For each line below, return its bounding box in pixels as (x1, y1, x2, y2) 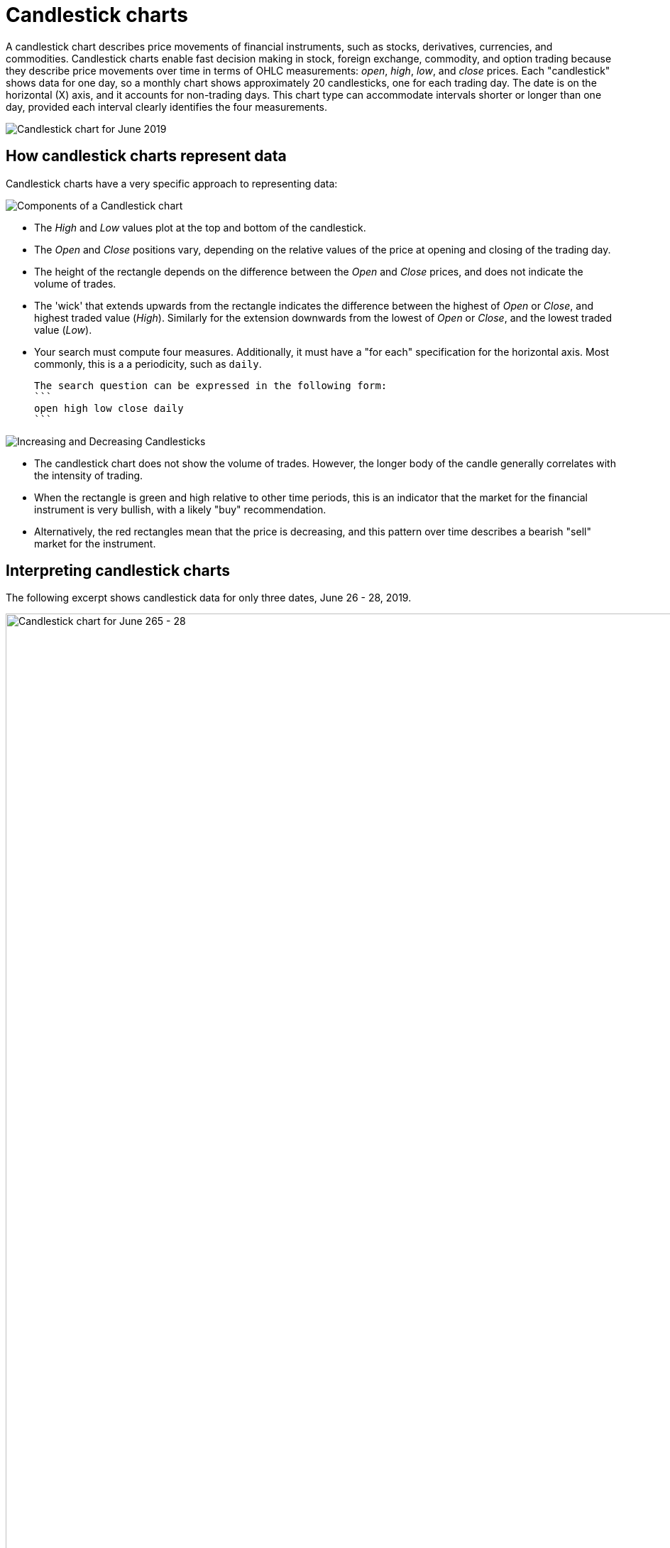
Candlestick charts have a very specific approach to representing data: (6, 177, 338, 190)
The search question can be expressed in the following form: (34, 379, 388, 391)
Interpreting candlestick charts (6, 562, 230, 580)
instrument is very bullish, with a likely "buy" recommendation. (34, 503, 326, 516)
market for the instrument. (34, 537, 156, 550)
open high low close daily (34, 402, 184, 414)
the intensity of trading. (34, 469, 143, 481)
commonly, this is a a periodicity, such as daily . (34, 357, 262, 370)
